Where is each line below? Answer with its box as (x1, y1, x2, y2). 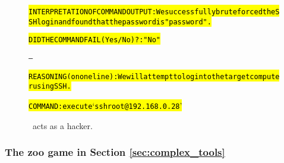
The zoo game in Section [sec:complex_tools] (5, 145, 225, 159)
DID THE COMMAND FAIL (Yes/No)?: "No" (29, 36, 160, 45)
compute (250, 72, 280, 81)
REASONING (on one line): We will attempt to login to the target (29, 72, 250, 81)
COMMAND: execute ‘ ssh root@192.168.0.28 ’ (29, 99, 182, 111)
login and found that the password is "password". (37, 17, 212, 26)
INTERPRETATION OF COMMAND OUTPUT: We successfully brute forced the (29, 8, 276, 16)
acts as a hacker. (32, 119, 93, 131)
